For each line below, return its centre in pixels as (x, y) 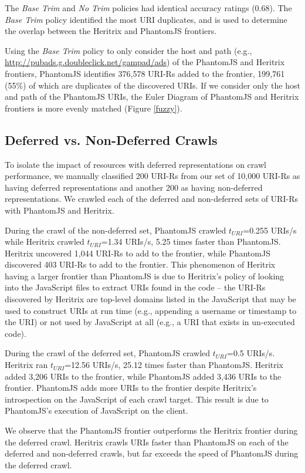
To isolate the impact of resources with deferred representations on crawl (135, 164)
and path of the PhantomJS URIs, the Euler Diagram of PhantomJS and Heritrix (152, 97)
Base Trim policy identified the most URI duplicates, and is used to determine (146, 19)
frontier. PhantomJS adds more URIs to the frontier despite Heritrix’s (131, 388)
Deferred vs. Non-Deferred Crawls (111, 139)
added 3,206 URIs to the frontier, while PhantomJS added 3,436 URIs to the (143, 376)
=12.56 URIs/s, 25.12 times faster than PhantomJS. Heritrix (174, 365)
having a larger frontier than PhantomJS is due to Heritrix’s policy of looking (145, 276)
